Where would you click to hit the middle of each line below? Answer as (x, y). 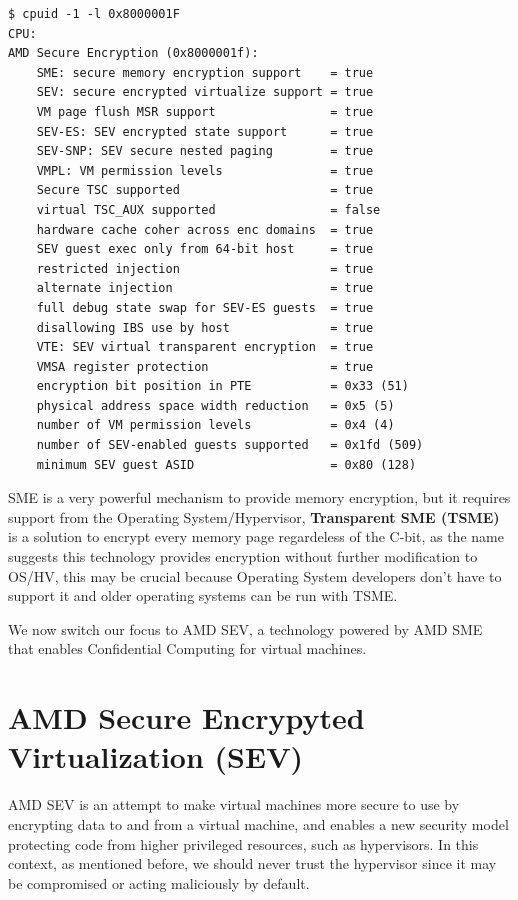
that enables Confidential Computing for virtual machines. (187, 648)
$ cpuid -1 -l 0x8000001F (94, 14)
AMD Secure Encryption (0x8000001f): (133, 53)
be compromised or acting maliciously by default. (159, 882)
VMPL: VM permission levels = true (205, 170)
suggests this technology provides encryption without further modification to (243, 556)
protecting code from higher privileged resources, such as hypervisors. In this (243, 843)
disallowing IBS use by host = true (205, 327)
